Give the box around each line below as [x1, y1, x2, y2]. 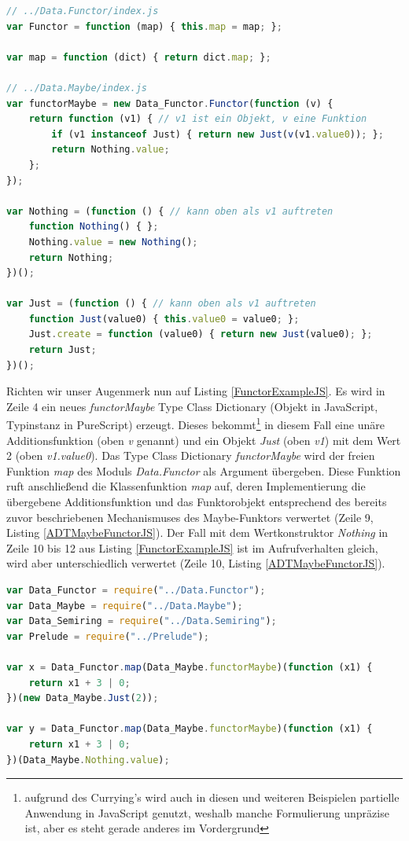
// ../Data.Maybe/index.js [6, 82, 147, 94]
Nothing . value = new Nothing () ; [28, 236, 198, 248]
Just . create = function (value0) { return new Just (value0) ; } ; [28, 329, 373, 340]
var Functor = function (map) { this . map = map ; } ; [6, 20, 282, 32]
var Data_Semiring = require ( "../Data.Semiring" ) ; [6, 615, 277, 627]
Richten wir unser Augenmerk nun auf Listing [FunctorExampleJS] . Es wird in [6, 383, 385, 399]
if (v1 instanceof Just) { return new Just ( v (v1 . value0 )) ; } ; [51, 128, 384, 140]
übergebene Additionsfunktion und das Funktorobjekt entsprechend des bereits [6, 494, 387, 510]
